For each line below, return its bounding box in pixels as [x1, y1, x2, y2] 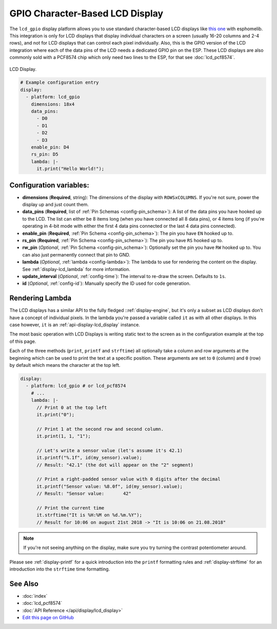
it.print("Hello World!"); [36, 166, 105, 172]
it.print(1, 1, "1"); [36, 434, 91, 439]
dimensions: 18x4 [31, 101, 75, 107]
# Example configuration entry [20, 80, 100, 86]
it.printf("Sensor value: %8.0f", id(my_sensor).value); [36, 483, 183, 489]
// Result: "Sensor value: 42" [36, 490, 132, 497]
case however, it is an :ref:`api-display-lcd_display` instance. [9, 322, 141, 328]
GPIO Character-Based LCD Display [9, 8, 164, 19]
